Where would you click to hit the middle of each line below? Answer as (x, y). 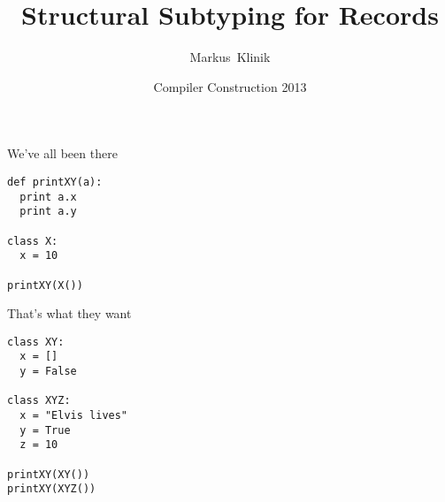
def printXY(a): (55, 182)
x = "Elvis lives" (74, 416)
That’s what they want (69, 313)
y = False (48, 372)
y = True (45, 430)
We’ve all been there (62, 153)
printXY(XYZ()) (52, 489)
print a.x (48, 197)
